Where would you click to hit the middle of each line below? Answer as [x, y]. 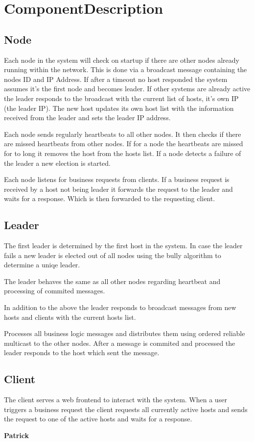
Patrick [16, 435]
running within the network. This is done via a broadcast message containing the [126, 69]
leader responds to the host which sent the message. [82, 352]
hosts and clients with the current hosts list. [70, 317]
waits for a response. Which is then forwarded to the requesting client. [110, 198]
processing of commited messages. [55, 291]
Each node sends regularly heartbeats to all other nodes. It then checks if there [123, 134]
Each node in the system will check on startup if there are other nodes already [122, 60]
